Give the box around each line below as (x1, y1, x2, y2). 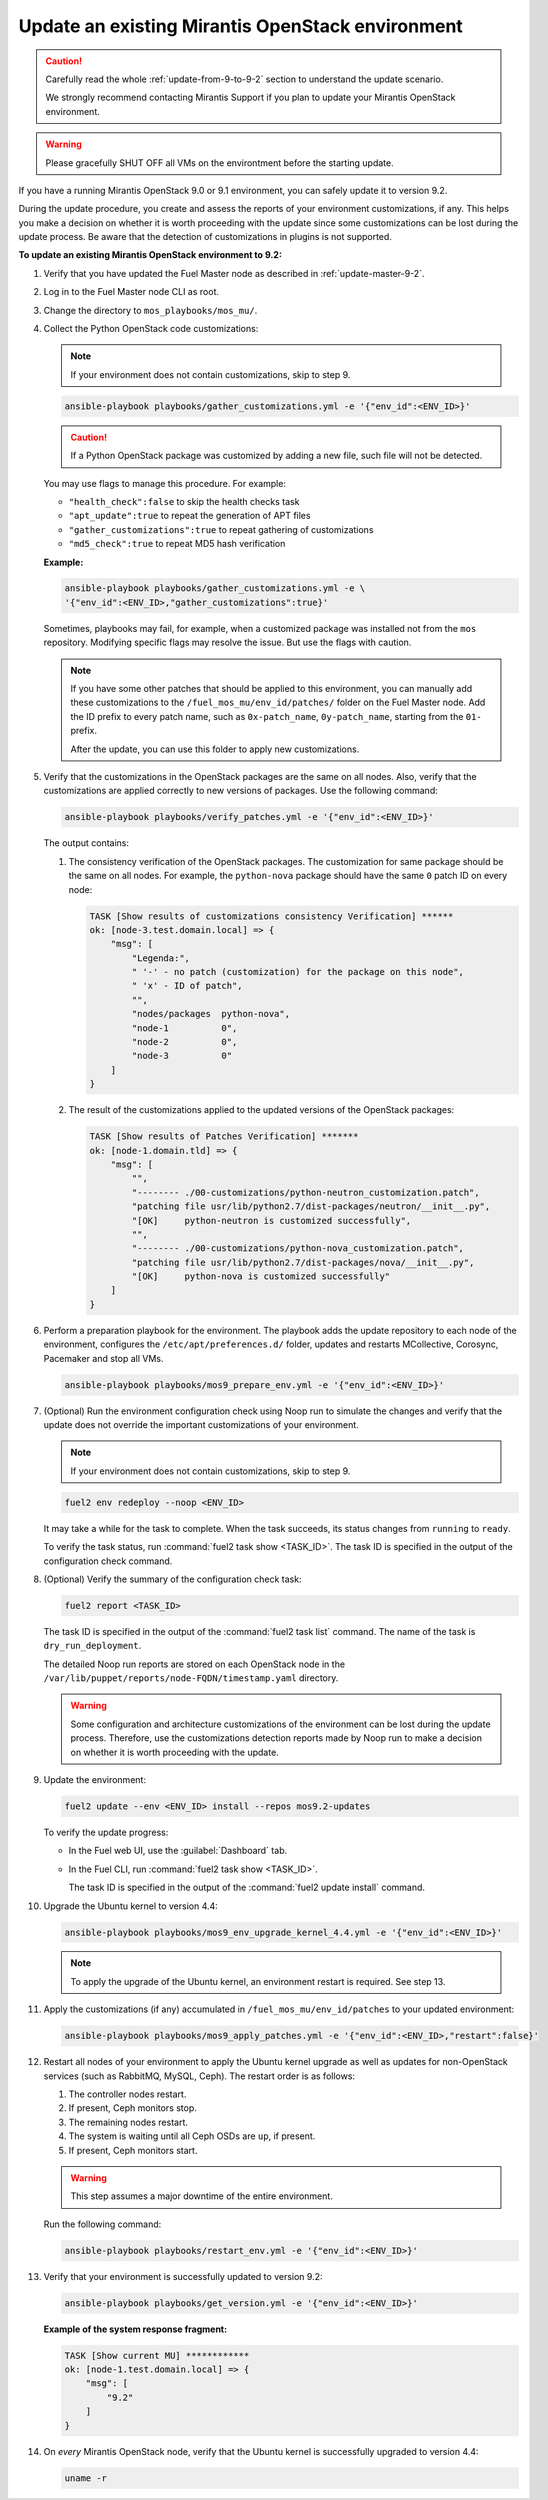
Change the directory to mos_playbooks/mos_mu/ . (43, 304, 258, 316)
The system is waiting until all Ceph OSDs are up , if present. (68, 2130, 316, 2142)
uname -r (64, 2472, 108, 2484)
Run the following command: (43, 2218, 162, 2230)
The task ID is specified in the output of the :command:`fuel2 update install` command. (68, 1881, 425, 1894)
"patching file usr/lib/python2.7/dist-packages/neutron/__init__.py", (131, 1201, 491, 1212)
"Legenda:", (131, 952, 190, 964)
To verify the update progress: (43, 1826, 169, 1838)
